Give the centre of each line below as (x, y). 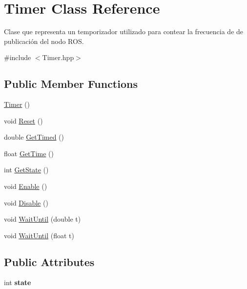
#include (18, 57)
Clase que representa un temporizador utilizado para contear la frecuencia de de (124, 31)
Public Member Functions (71, 84)
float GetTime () (29, 153)
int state (18, 282)
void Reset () (23, 120)
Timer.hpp (58, 57)
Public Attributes (49, 261)
